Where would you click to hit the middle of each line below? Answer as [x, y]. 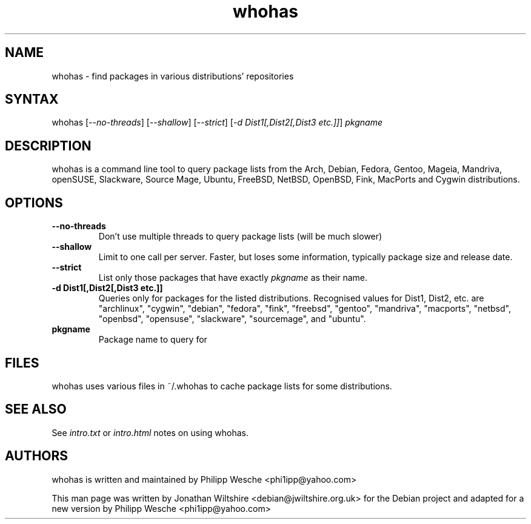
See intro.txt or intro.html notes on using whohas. [150, 432]
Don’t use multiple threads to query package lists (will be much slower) [240, 237]
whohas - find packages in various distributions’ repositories [173, 76]
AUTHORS [37, 456]
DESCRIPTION [48, 146]
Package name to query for [153, 340]
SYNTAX [32, 99]
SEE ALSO [36, 409]
